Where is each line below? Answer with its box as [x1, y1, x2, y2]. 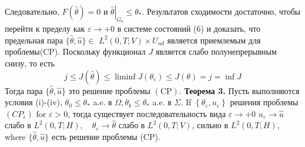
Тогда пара [5, 84, 43, 96]
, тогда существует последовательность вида [68, 107, 226, 119]
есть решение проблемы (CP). [51, 130, 160, 142]
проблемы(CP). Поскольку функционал [5, 45, 146, 58]
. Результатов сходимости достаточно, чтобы [142, 5, 301, 17]
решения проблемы [230, 96, 299, 108]
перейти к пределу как [5, 22, 85, 35]
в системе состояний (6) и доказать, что [117, 22, 261, 35]
